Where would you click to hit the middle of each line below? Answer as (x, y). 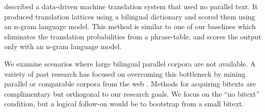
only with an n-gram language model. (63, 46)
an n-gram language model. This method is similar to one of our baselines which (130, 26)
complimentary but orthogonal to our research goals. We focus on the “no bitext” (132, 93)
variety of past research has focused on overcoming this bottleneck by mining (125, 73)
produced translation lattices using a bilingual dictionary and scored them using (130, 16)
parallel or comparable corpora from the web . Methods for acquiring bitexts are (130, 84)
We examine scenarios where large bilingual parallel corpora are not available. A (130, 63)
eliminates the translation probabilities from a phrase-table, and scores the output (133, 36)
